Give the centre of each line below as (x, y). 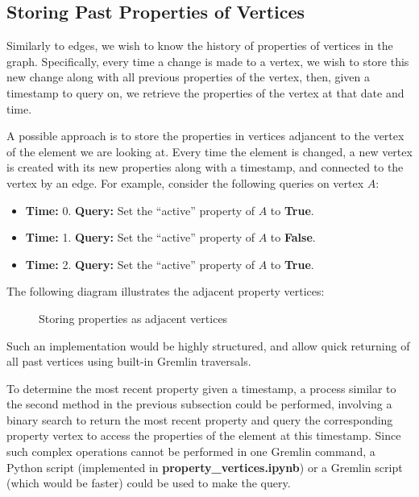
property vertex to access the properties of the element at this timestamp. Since (204, 435)
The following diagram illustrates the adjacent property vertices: (166, 291)
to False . (293, 237)
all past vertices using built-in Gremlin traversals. (129, 361)
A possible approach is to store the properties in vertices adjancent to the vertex (205, 136)
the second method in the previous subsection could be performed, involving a (199, 404)
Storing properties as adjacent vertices (133, 318)
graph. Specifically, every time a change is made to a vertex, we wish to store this (208, 61)
